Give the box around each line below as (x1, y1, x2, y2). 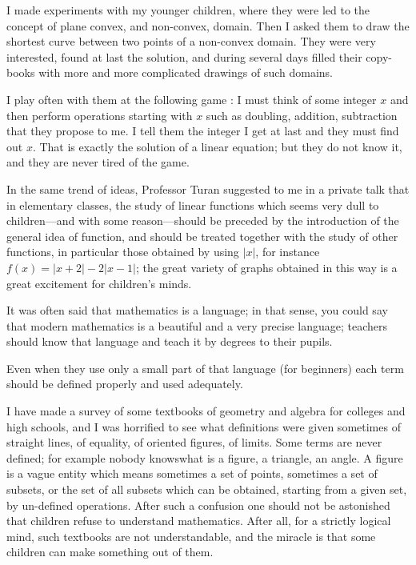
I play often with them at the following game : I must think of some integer (6, 90, 377, 107)
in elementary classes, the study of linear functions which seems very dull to (6, 196, 379, 213)
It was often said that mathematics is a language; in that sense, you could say (6, 302, 388, 319)
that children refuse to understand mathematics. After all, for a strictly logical (6, 512, 391, 529)
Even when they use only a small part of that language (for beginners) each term (6, 359, 404, 376)
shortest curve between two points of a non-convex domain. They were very (6, 33, 376, 50)
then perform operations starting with (6, 106, 193, 123)
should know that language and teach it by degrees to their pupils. (6, 333, 333, 350)
